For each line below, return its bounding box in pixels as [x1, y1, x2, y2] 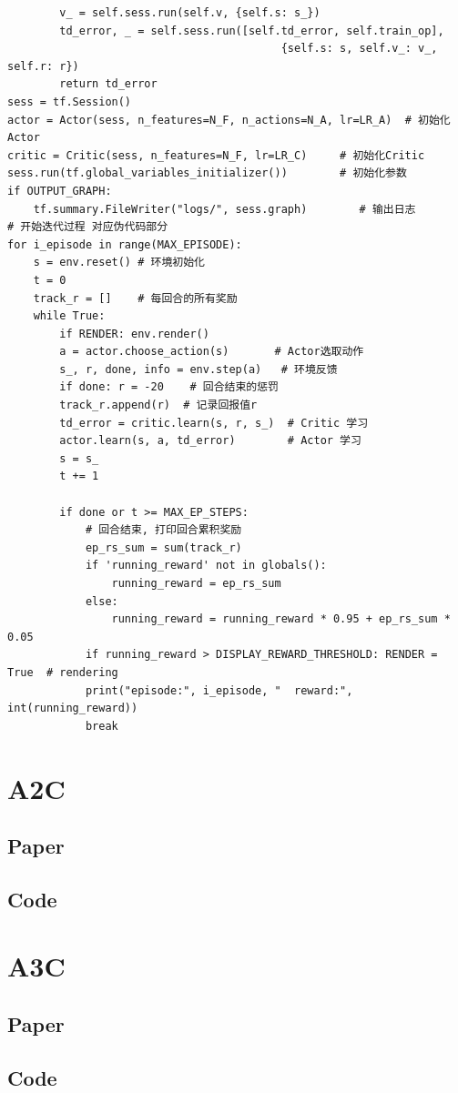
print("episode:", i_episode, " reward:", [85, 683, 353, 697]
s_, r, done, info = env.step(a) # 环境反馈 [59, 362, 338, 376]
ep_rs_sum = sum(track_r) [85, 541, 242, 554]
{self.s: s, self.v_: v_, [280, 42, 438, 56]
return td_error [59, 77, 158, 91]
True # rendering [7, 665, 118, 679]
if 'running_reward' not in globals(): [85, 559, 327, 572]
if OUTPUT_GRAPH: [7, 184, 112, 197]
